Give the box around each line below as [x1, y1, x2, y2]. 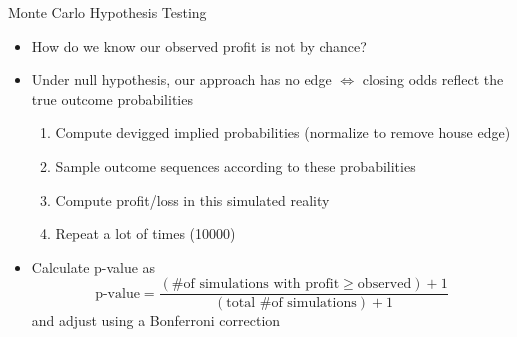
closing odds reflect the [362, 69, 504, 90]
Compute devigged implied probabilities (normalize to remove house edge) [55, 122, 511, 143]
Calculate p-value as [31, 256, 156, 277]
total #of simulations [226, 296, 357, 311]
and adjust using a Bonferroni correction [31, 310, 281, 331]
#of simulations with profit [171, 277, 340, 292]
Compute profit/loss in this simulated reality [55, 189, 330, 210]
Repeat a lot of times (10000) [55, 223, 236, 244]
